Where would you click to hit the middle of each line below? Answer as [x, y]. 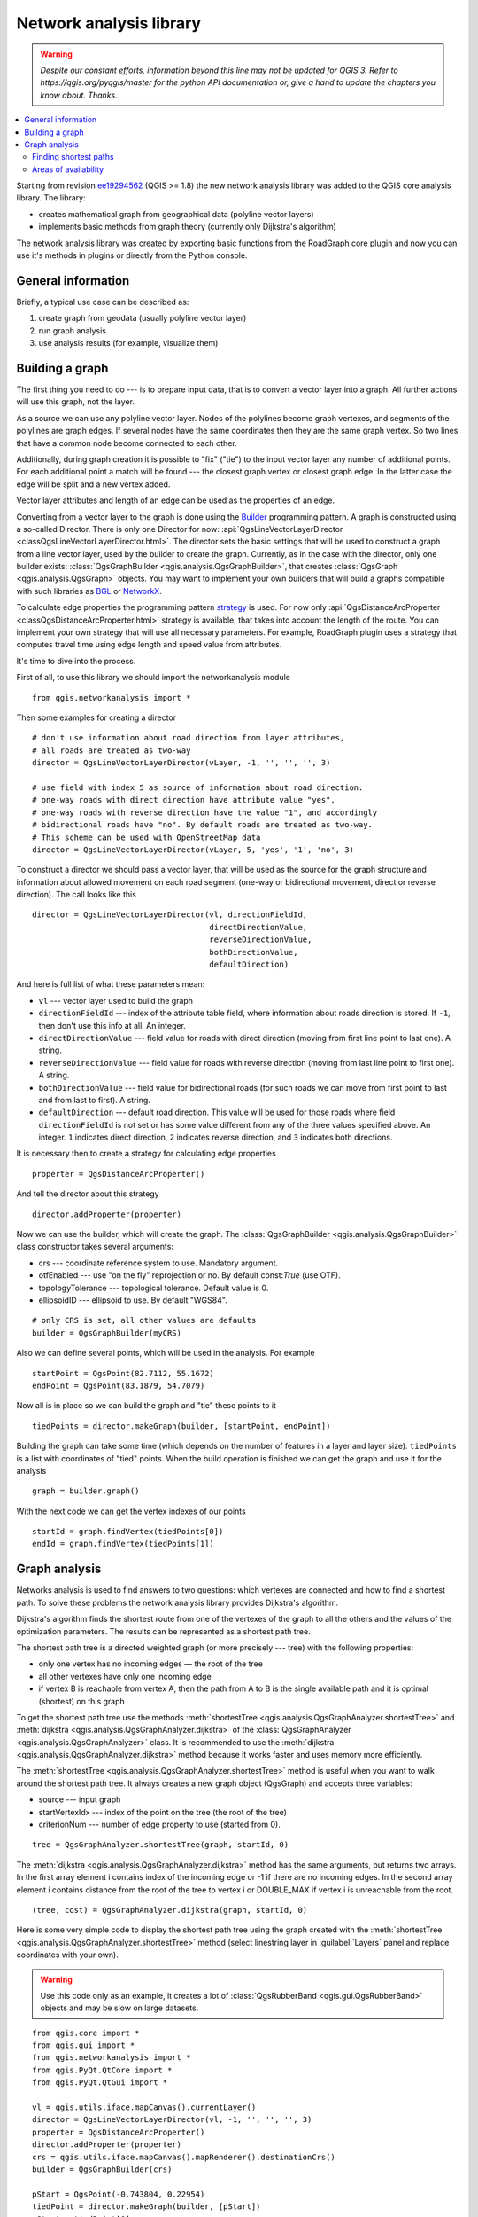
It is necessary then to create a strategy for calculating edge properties [146, 1154]
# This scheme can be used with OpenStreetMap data [146, 837]
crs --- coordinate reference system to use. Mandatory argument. [158, 1263]
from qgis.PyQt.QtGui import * [100, 2083]
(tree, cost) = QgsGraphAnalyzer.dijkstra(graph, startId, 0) [170, 1910]
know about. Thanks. [79, 95]
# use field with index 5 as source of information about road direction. [198, 787]
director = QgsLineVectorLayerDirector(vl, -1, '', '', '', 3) [172, 2120]
